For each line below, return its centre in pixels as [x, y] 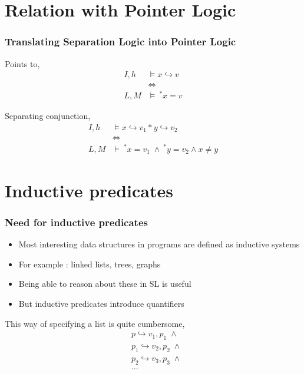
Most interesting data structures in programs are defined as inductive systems [159, 244]
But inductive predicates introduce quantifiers [101, 303]
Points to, [22, 63]
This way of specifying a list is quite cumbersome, [95, 323]
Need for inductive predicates [76, 222]
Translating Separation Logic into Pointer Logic [120, 42]
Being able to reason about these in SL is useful [105, 284]
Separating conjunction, [48, 116]
